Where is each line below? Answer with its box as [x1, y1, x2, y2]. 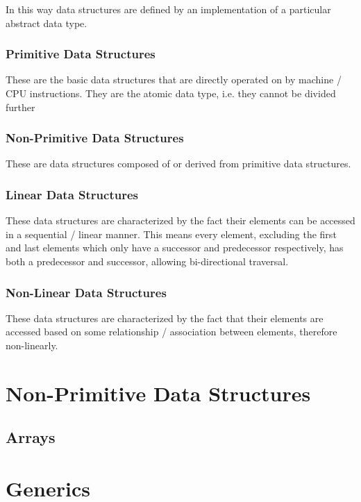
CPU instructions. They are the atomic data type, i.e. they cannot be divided [6, 86, 336, 100]
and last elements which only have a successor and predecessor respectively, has [6, 240, 344, 255]
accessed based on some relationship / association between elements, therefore [6, 324, 337, 339]
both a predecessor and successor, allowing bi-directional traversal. [6, 254, 289, 268]
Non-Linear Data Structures [6, 283, 167, 301]
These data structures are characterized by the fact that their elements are [6, 310, 324, 325]
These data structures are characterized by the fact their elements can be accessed [6, 213, 355, 228]
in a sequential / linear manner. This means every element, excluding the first [6, 226, 337, 241]
